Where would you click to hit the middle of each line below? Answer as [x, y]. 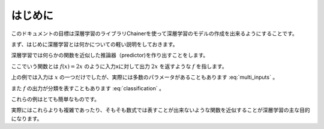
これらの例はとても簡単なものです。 [55, 99]
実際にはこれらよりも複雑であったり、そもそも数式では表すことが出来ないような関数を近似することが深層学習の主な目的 [160, 110]
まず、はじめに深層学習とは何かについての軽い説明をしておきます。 [94, 44]
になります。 [27, 118]
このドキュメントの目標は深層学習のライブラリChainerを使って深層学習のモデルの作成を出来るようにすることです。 [154, 33]
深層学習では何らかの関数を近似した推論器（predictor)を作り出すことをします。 [110, 55]
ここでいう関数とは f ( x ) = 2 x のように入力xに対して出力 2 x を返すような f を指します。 [119, 66]
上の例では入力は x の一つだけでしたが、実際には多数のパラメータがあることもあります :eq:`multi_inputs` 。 [145, 77]
